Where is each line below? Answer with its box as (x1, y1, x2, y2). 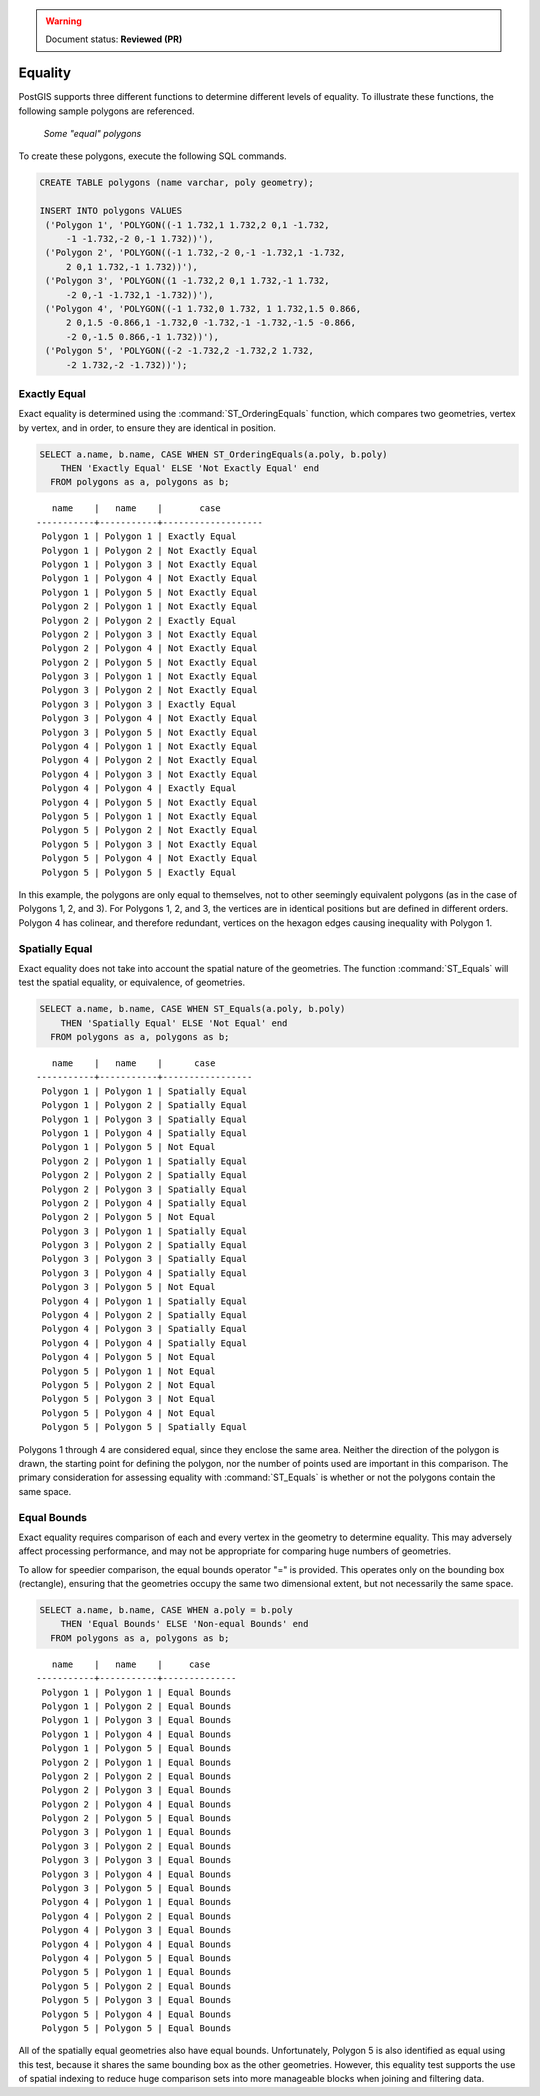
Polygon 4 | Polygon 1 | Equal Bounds (41, 1896, 232, 1908)
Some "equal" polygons (43, 128, 142, 140)
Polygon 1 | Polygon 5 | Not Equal (41, 1141, 216, 1153)
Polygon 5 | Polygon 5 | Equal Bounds (41, 2022, 232, 2034)
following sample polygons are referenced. (18, 105, 195, 117)
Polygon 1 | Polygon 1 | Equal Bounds (41, 1686, 232, 1698)
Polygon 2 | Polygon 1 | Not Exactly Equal (41, 601, 259, 612)
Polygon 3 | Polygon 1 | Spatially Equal (41, 1225, 248, 1237)
